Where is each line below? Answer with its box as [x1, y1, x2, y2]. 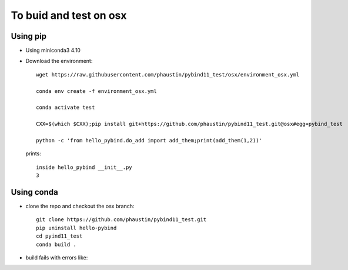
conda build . [36, 241, 76, 248]
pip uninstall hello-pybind [36, 224, 117, 231]
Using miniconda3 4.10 [25, 47, 81, 54]
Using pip [11, 31, 47, 41]
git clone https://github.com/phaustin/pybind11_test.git [36, 216, 207, 223]
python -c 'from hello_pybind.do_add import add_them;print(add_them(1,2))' [36, 137, 263, 144]
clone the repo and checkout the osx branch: [25, 203, 135, 210]
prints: [25, 150, 41, 157]
